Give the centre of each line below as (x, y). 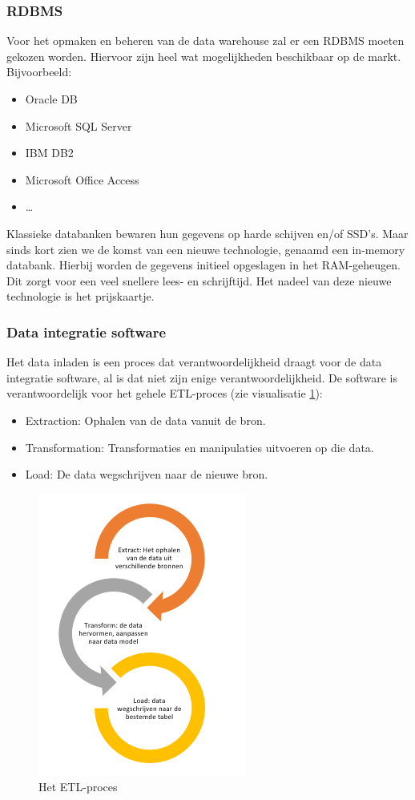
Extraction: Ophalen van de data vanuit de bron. (145, 420)
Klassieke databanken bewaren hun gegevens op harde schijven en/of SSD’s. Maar (207, 233)
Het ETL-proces (78, 787)
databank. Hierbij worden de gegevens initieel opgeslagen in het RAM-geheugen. (203, 265)
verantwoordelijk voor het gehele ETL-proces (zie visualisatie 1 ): (165, 393)
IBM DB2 (49, 153)
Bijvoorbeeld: (39, 72)
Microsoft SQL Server (79, 125)
